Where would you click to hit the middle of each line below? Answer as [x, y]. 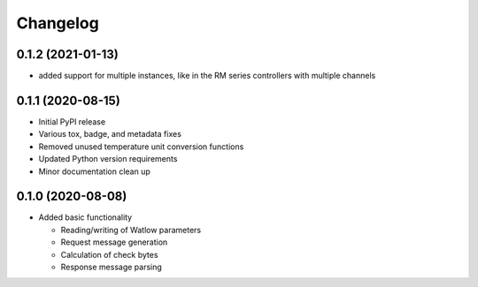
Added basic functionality [85, 217]
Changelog [58, 23]
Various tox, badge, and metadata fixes [110, 134]
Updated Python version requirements [108, 159]
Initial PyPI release [72, 121]
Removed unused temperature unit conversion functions [141, 147]
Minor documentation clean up [94, 171]
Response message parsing [112, 267]
